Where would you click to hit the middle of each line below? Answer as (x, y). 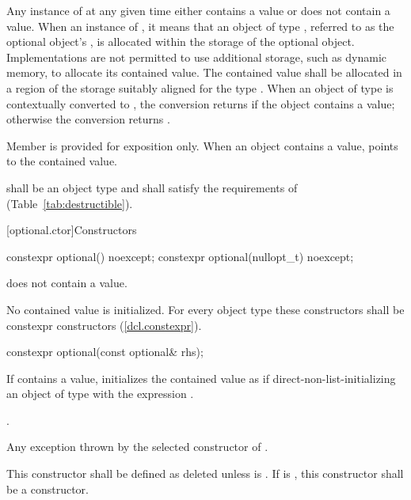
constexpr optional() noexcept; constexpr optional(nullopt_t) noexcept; (180, 256)
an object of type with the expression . (100, 394)
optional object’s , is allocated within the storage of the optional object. (181, 42)
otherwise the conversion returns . (88, 119)
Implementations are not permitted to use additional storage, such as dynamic (196, 57)
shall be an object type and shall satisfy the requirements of (152, 187)
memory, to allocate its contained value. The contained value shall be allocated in (204, 72)
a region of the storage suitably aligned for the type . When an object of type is (200, 87)
